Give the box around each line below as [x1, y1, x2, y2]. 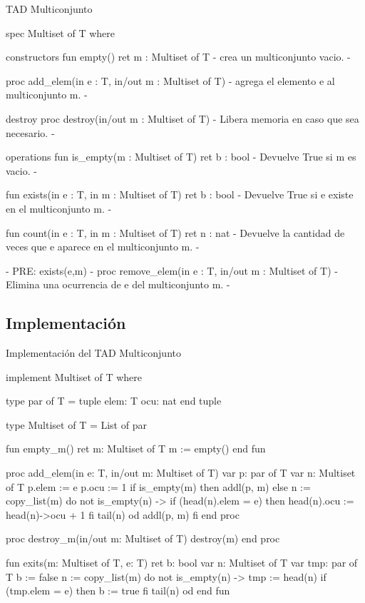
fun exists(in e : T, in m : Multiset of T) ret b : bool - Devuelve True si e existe [6, 187, 354, 202]
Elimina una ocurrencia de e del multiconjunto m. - [6, 277, 230, 292]
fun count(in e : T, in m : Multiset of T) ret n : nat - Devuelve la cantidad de [6, 225, 345, 240]
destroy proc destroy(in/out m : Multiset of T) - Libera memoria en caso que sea [6, 111, 359, 126]
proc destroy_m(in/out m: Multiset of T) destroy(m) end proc [6, 531, 280, 546]
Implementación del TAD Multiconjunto [6, 345, 181, 360]
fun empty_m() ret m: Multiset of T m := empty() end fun [6, 441, 266, 456]
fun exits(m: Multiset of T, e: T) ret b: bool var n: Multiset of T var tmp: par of [6, 555, 358, 570]
